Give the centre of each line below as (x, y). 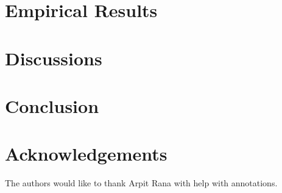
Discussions (54, 58)
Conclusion (52, 105)
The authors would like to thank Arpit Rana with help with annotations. (141, 183)
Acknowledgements (86, 154)
